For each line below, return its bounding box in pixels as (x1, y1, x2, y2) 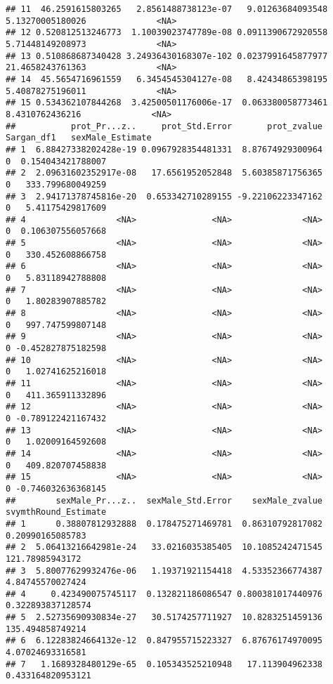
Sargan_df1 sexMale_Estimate (6, 133, 152, 143)
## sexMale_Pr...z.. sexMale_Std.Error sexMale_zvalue (6, 495, 323, 506)
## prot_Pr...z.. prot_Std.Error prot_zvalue (6, 121, 323, 131)
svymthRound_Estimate (6, 507, 107, 518)
